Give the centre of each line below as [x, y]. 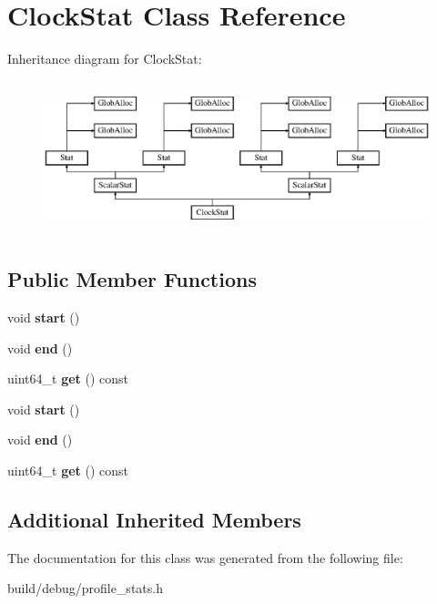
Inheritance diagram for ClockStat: [105, 59]
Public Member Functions [132, 279]
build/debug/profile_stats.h [85, 588]
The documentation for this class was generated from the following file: [205, 557]
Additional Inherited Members [154, 520]
